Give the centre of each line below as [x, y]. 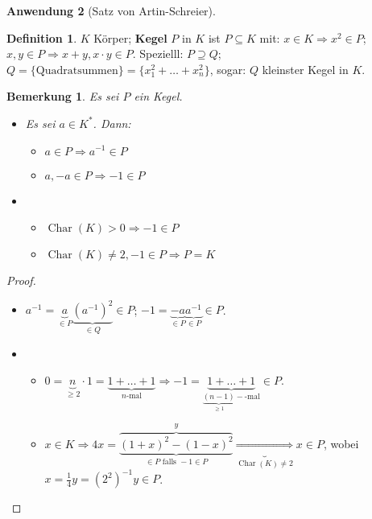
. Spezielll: [158, 54]
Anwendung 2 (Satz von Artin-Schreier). [111, 10]
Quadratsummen [77, 70]
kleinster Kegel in [305, 69]
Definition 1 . [42, 37]
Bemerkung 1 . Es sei [63, 96]
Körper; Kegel [130, 37]
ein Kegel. [158, 96]
